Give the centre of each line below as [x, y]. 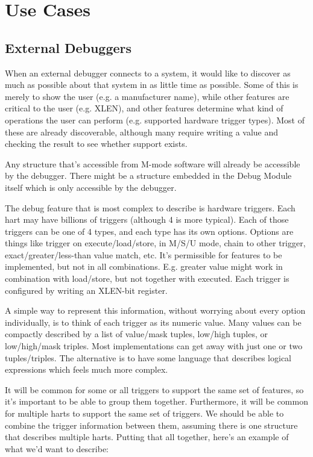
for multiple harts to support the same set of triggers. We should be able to [144, 413]
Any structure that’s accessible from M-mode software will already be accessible [153, 163]
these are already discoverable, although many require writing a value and [142, 132]
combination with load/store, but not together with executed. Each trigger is [147, 278]
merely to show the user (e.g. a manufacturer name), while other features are [147, 96]
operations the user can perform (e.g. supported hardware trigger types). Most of [155, 120]
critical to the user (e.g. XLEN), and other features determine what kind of [144, 108]
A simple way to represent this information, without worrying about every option [155, 310]
